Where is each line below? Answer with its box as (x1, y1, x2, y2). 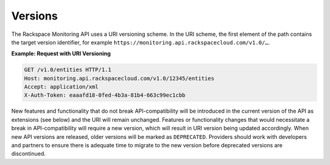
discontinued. (11, 150, 46, 158)
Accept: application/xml (24, 83, 99, 91)
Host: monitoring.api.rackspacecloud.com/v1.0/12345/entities (24, 75, 215, 82)
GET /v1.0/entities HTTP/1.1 (24, 66, 112, 73)
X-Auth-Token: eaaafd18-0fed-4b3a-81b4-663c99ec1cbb (24, 92, 186, 99)
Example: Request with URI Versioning (11, 50, 111, 57)
